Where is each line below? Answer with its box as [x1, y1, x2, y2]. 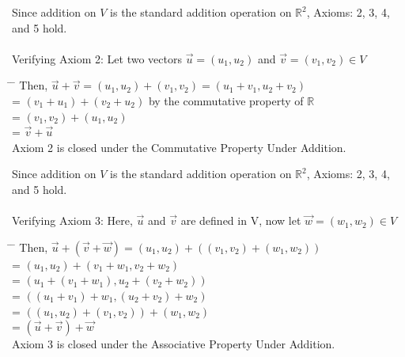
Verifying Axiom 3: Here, [12, 212, 133, 229]
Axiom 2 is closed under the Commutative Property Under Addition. [12, 139, 346, 155]
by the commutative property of [148, 92, 304, 108]
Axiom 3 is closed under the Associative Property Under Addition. [12, 336, 335, 352]
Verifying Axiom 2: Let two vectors [12, 50, 182, 66]
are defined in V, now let [180, 212, 301, 229]
